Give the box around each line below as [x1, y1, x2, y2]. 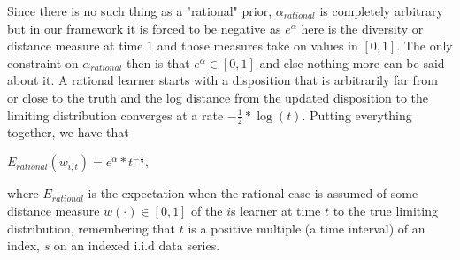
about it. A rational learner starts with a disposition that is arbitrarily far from [7, 71, 438, 89]
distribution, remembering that [7, 218, 176, 237]
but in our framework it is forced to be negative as [7, 19, 281, 37]
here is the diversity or [301, 19, 424, 37]
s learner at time [231, 201, 321, 219]
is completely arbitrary [319, 2, 443, 19]
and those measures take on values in [157, 36, 358, 55]
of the [191, 201, 223, 219]
